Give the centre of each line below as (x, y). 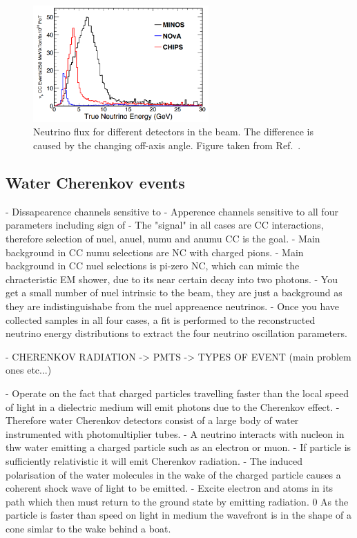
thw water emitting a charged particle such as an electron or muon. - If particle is (178, 447)
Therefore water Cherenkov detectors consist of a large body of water (152, 420)
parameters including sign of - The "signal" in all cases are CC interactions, (165, 225)
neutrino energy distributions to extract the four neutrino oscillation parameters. (176, 333)
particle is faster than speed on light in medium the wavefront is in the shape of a (178, 515)
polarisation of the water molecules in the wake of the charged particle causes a (173, 474)
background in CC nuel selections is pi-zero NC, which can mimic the (153, 266)
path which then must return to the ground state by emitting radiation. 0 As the (177, 501)
